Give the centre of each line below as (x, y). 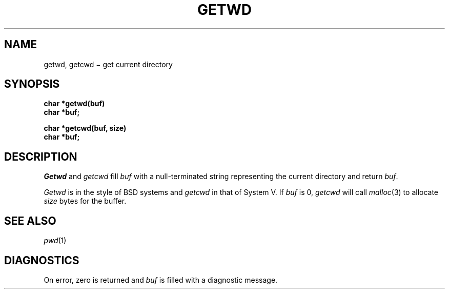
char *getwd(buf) (74, 104)
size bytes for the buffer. (85, 201)
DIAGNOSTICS (42, 260)
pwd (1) (55, 241)
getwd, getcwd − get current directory (108, 64)
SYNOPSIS (32, 84)
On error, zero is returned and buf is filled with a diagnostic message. (161, 280)
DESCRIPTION (41, 157)
